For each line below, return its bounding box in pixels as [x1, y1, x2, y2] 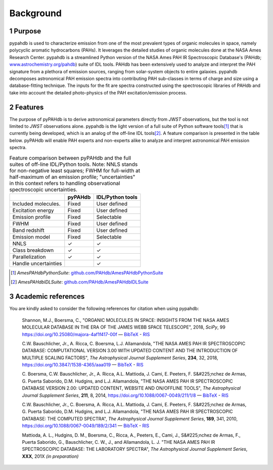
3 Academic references [9, 292, 85, 301]
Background [9, 8, 62, 19]
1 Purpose [9, 27, 41, 35]
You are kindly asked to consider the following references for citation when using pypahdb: [9, 306, 199, 312]
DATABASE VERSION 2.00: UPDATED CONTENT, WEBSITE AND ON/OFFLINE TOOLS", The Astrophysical [22, 385, 241, 391]
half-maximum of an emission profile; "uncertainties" [9, 173, 135, 180]
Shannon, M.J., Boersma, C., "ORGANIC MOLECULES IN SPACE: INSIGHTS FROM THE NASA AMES [22, 317, 230, 323]
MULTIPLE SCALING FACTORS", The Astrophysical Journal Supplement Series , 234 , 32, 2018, [22, 354, 218, 361]
